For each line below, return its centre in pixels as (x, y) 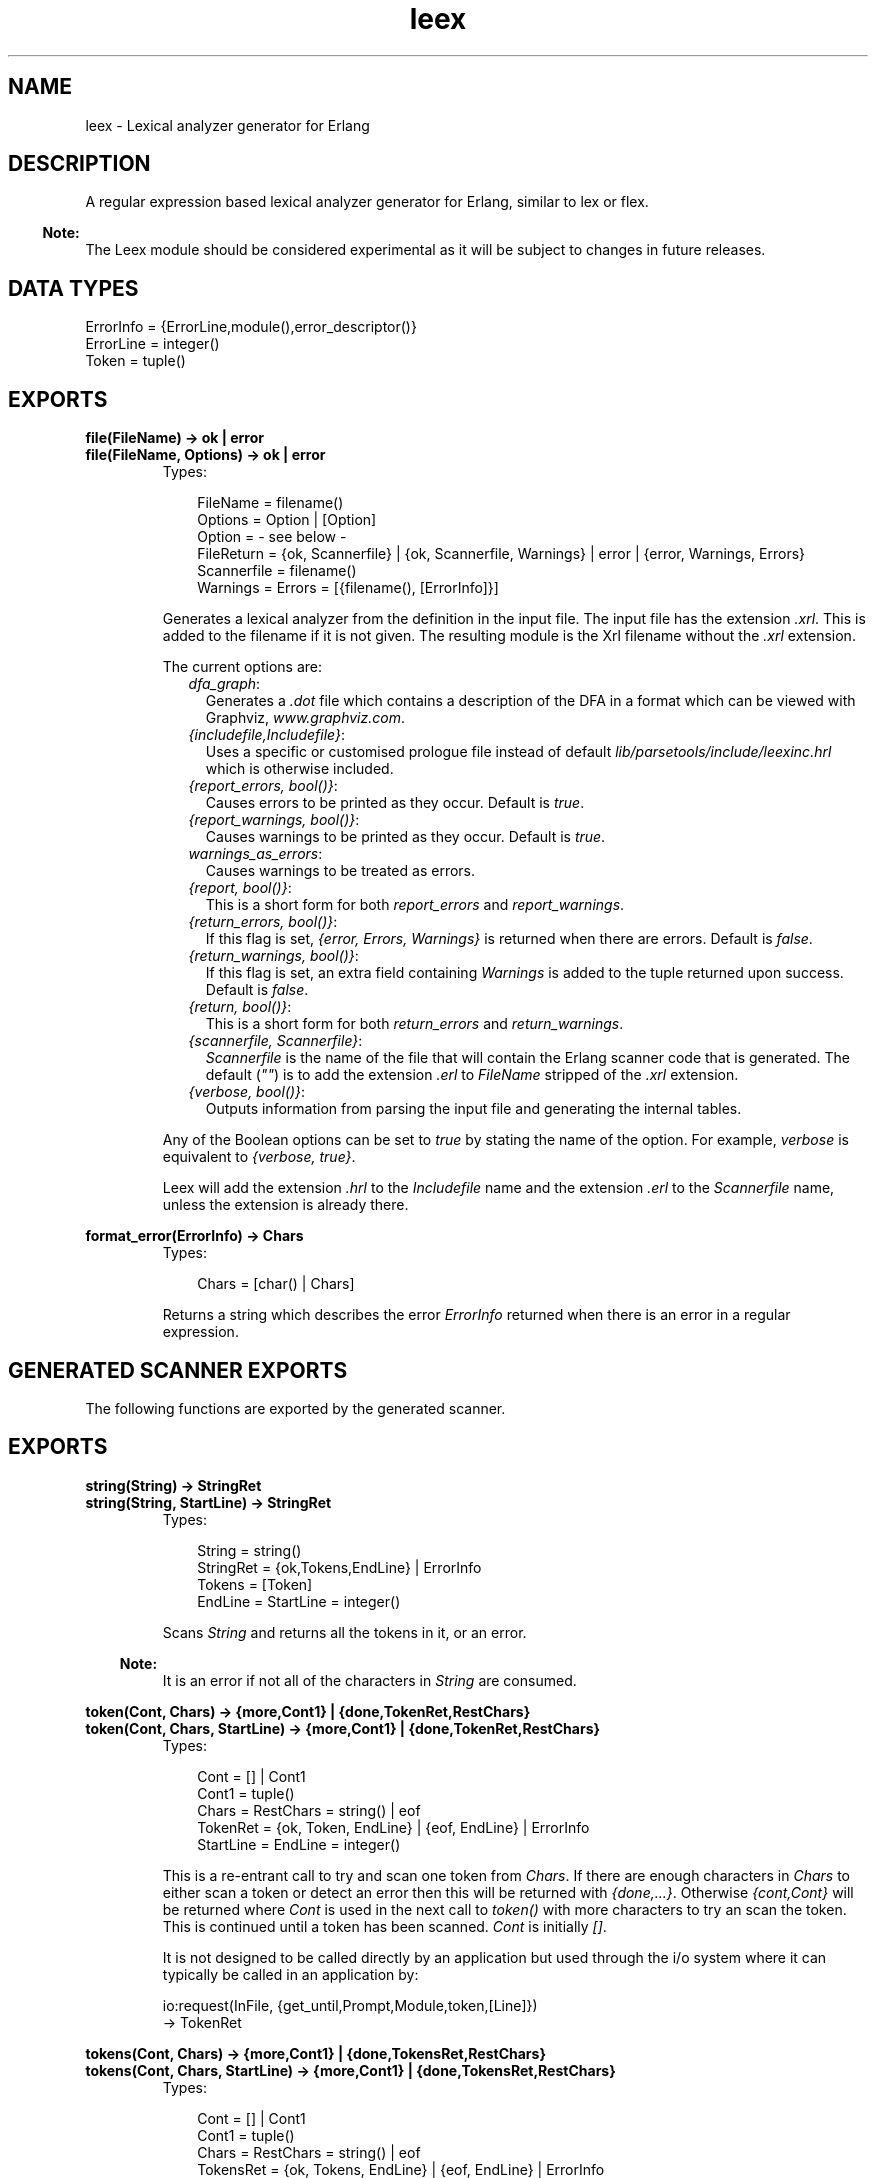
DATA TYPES (73, 288)
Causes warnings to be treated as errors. (340, 871)
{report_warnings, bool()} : (274, 820)
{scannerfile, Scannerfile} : (275, 1041)
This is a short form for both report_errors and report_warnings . (415, 905)
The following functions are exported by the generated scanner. (295, 1408)
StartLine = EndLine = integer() (299, 1844)
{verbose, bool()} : (247, 1092)
